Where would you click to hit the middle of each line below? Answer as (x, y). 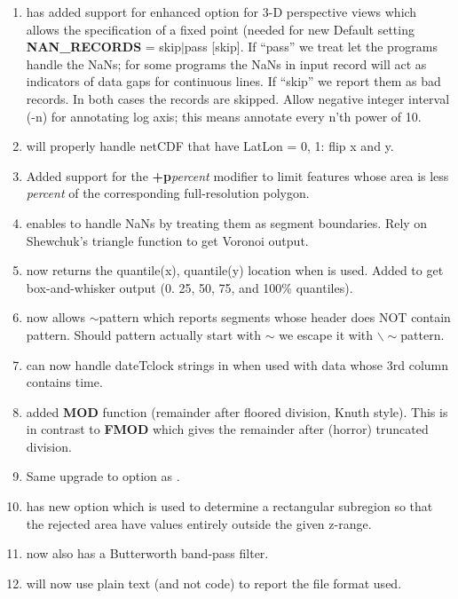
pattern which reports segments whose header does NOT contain (275, 317)
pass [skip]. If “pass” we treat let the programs (311, 47)
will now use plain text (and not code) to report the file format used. (214, 583)
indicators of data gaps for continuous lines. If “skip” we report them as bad (233, 81)
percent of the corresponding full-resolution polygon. (168, 193)
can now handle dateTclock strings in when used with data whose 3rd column (237, 364)
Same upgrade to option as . (103, 476)
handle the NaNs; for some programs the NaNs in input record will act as (226, 63)
